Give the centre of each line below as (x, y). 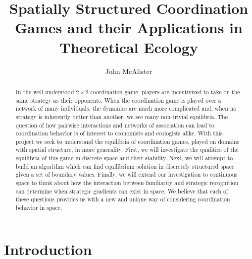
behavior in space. (39, 208)
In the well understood (45, 92)
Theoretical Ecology (129, 47)
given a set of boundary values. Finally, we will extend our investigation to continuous (126, 174)
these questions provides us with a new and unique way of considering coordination (123, 199)
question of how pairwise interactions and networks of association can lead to (115, 125)
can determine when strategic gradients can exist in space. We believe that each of (122, 191)
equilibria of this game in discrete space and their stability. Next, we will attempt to (124, 158)
